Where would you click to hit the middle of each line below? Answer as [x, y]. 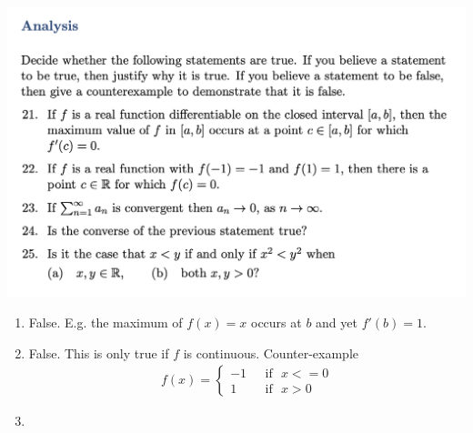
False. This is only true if [99, 352]
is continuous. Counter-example [271, 352]
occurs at [277, 322]
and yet [337, 322]
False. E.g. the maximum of [106, 322]
